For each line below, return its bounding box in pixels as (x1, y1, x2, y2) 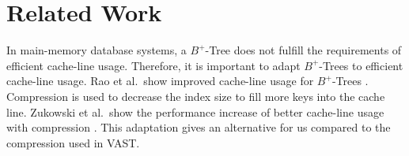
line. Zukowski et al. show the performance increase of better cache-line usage (6, 103, 384, 120)
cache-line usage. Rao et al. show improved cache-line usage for (6, 72, 314, 89)
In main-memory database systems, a (6, 42, 187, 58)
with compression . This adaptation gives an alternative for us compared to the (6, 119, 391, 136)
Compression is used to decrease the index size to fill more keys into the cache (6, 87, 385, 104)
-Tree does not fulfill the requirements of (205, 42, 402, 58)
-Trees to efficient (319, 57, 403, 73)
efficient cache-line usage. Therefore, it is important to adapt (6, 57, 301, 73)
